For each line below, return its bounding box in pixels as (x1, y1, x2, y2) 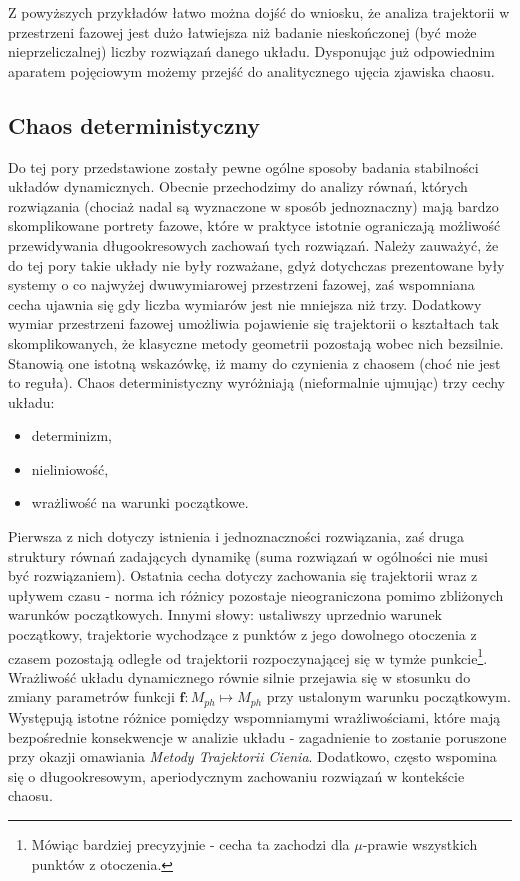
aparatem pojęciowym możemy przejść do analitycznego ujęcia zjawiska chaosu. (8, 60, 495, 81)
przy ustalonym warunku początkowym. (266, 686, 511, 707)
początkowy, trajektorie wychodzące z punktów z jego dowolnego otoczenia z (8, 624, 477, 645)
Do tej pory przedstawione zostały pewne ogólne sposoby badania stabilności (8, 156, 479, 177)
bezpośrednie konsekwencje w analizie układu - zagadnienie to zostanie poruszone (8, 726, 507, 747)
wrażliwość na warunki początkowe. (31, 492, 249, 513)
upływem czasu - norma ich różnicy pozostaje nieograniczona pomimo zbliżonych (8, 584, 504, 605)
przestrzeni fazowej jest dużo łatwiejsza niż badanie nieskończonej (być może (8, 21, 477, 42)
